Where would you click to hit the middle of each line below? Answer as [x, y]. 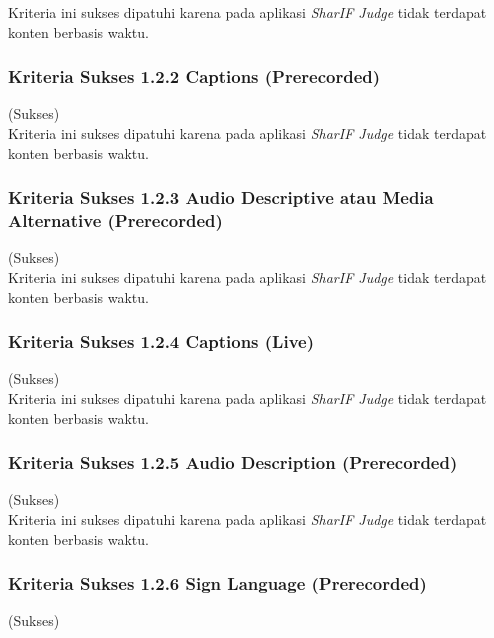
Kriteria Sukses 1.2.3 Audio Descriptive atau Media [221, 197]
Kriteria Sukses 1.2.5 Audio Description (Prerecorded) [233, 462]
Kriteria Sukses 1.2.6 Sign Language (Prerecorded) [217, 583]
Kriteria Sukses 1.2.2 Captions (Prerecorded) [194, 76]
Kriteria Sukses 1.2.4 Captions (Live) [161, 341]
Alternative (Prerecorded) [115, 220]
